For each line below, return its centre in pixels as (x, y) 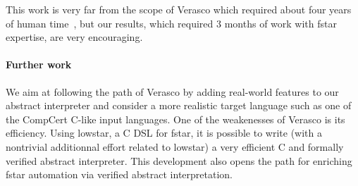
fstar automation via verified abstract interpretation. (119, 174)
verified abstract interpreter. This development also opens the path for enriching (179, 160)
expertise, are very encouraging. (74, 37)
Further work (39, 64)
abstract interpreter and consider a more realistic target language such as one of (179, 105)
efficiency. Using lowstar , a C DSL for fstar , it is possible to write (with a (164, 133)
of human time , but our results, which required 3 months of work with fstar (171, 23)
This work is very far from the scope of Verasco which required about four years (179, 9)
